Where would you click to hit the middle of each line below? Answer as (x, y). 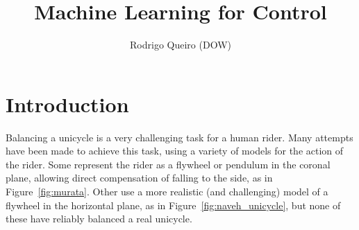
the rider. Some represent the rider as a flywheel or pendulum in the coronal (168, 164)
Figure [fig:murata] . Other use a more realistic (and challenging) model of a (167, 192)
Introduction (67, 104)
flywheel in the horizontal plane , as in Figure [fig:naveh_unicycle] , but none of (173, 205)
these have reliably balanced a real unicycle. (99, 219)
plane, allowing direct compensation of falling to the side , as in (139, 178)
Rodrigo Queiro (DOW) (181, 45)
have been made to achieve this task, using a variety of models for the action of (175, 151)
